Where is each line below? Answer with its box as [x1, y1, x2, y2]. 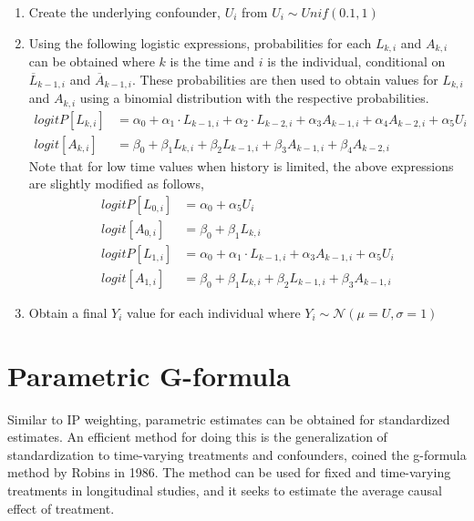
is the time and [170, 52, 255, 71]
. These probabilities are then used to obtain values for [132, 69, 438, 88]
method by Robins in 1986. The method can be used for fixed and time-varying [7, 463, 451, 482]
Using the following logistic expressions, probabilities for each [28, 33, 372, 52]
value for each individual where [127, 302, 301, 322]
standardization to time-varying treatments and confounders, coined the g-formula [7, 444, 467, 464]
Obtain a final [28, 302, 108, 322]
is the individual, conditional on [267, 52, 446, 71]
